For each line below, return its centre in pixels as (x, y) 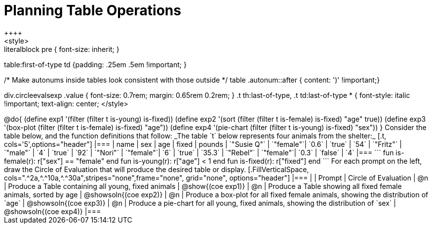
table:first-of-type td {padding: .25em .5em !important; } (95, 64)
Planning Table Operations (93, 10)
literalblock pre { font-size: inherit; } (62, 49)
